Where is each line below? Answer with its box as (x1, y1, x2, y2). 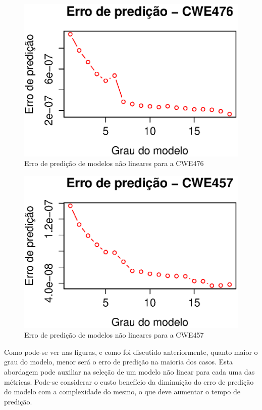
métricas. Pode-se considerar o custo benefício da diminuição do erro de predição (4, 376, 254, 387)
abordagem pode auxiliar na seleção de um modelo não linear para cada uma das (4, 366, 255, 377)
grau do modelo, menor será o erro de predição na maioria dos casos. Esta (4, 356, 233, 367)
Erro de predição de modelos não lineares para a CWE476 (24, 158, 204, 169)
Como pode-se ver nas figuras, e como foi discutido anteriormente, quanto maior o (4, 346, 258, 357)
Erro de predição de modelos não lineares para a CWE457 (24, 330, 204, 340)
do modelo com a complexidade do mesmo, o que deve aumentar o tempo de (4, 386, 240, 397)
